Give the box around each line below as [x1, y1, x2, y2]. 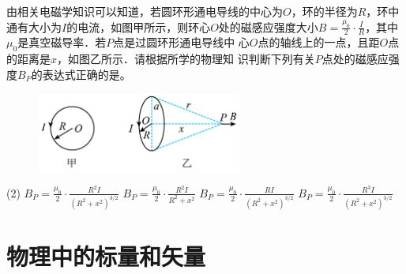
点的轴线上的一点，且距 [258, 34, 380, 51]
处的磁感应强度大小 [218, 18, 318, 35]
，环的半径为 [291, 3, 358, 19]
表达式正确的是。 [42, 66, 131, 82]
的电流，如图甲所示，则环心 [66, 18, 211, 35]
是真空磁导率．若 [17, 34, 107, 51]
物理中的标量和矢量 [6, 240, 206, 272]
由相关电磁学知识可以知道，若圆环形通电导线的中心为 [6, 3, 283, 19]
